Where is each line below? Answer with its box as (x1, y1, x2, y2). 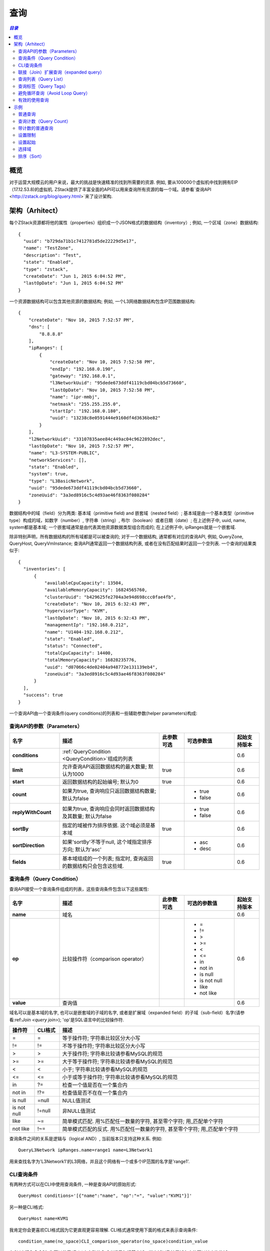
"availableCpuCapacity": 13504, (44, 580, 124, 585)
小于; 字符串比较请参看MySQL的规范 (62, 1066, 147, 1073)
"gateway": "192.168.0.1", (49, 373, 116, 379)
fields (12, 859, 26, 866)
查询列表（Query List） (18, 76, 66, 82)
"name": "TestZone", (23, 245, 74, 251)
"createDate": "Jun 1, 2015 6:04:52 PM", (23, 273, 126, 279)
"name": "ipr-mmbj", (49, 394, 100, 400)
